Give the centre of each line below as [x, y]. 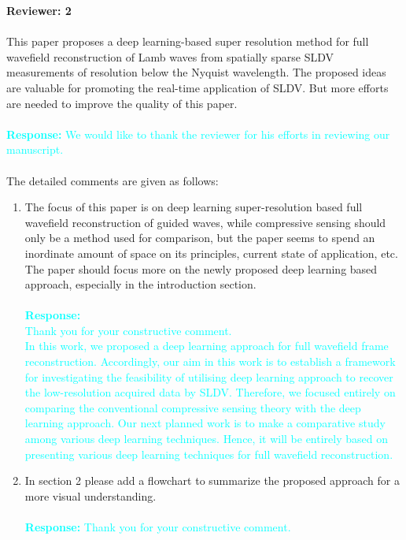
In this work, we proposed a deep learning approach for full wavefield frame [207, 346]
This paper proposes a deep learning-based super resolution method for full [188, 41]
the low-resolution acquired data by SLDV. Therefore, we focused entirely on [210, 392]
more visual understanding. [90, 495]
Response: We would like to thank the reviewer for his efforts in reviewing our [198, 134]
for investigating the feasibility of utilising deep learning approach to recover [209, 376]
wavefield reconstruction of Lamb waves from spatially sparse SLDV [170, 56]
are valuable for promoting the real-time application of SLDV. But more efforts [197, 87]
